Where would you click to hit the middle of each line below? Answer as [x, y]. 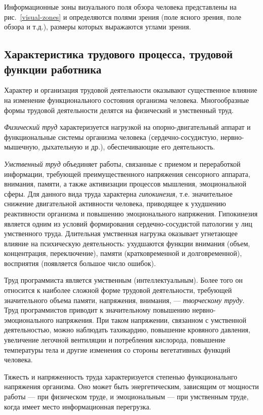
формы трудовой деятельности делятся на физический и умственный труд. [119, 110]
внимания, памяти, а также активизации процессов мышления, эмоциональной [125, 184]
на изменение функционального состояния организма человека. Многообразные [127, 100]
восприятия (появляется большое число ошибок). [80, 263]
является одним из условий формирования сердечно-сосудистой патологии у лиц [128, 223]
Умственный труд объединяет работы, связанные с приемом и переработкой [122, 163]
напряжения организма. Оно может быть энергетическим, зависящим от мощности [131, 386]
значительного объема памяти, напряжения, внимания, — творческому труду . [124, 300]
